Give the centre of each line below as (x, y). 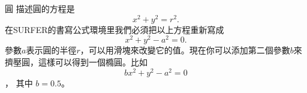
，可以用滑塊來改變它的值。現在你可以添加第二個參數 (185, 50)
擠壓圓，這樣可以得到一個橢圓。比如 (76, 61)
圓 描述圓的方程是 (40, 8)
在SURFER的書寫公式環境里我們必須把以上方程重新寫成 (115, 29)
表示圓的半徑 (51, 50)
